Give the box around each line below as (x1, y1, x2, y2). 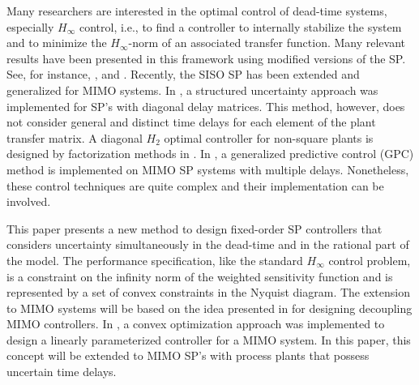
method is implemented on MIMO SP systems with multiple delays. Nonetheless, (6, 160, 409, 178)
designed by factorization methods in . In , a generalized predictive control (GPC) (6, 145, 414, 162)
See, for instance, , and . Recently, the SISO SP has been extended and (6, 66, 360, 83)
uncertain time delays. (6, 363, 117, 380)
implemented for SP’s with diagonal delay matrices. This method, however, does (6, 97, 405, 114)
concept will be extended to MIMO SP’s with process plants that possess (6, 347, 370, 364)
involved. (6, 193, 51, 210)
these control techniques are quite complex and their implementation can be (6, 177, 384, 194)
